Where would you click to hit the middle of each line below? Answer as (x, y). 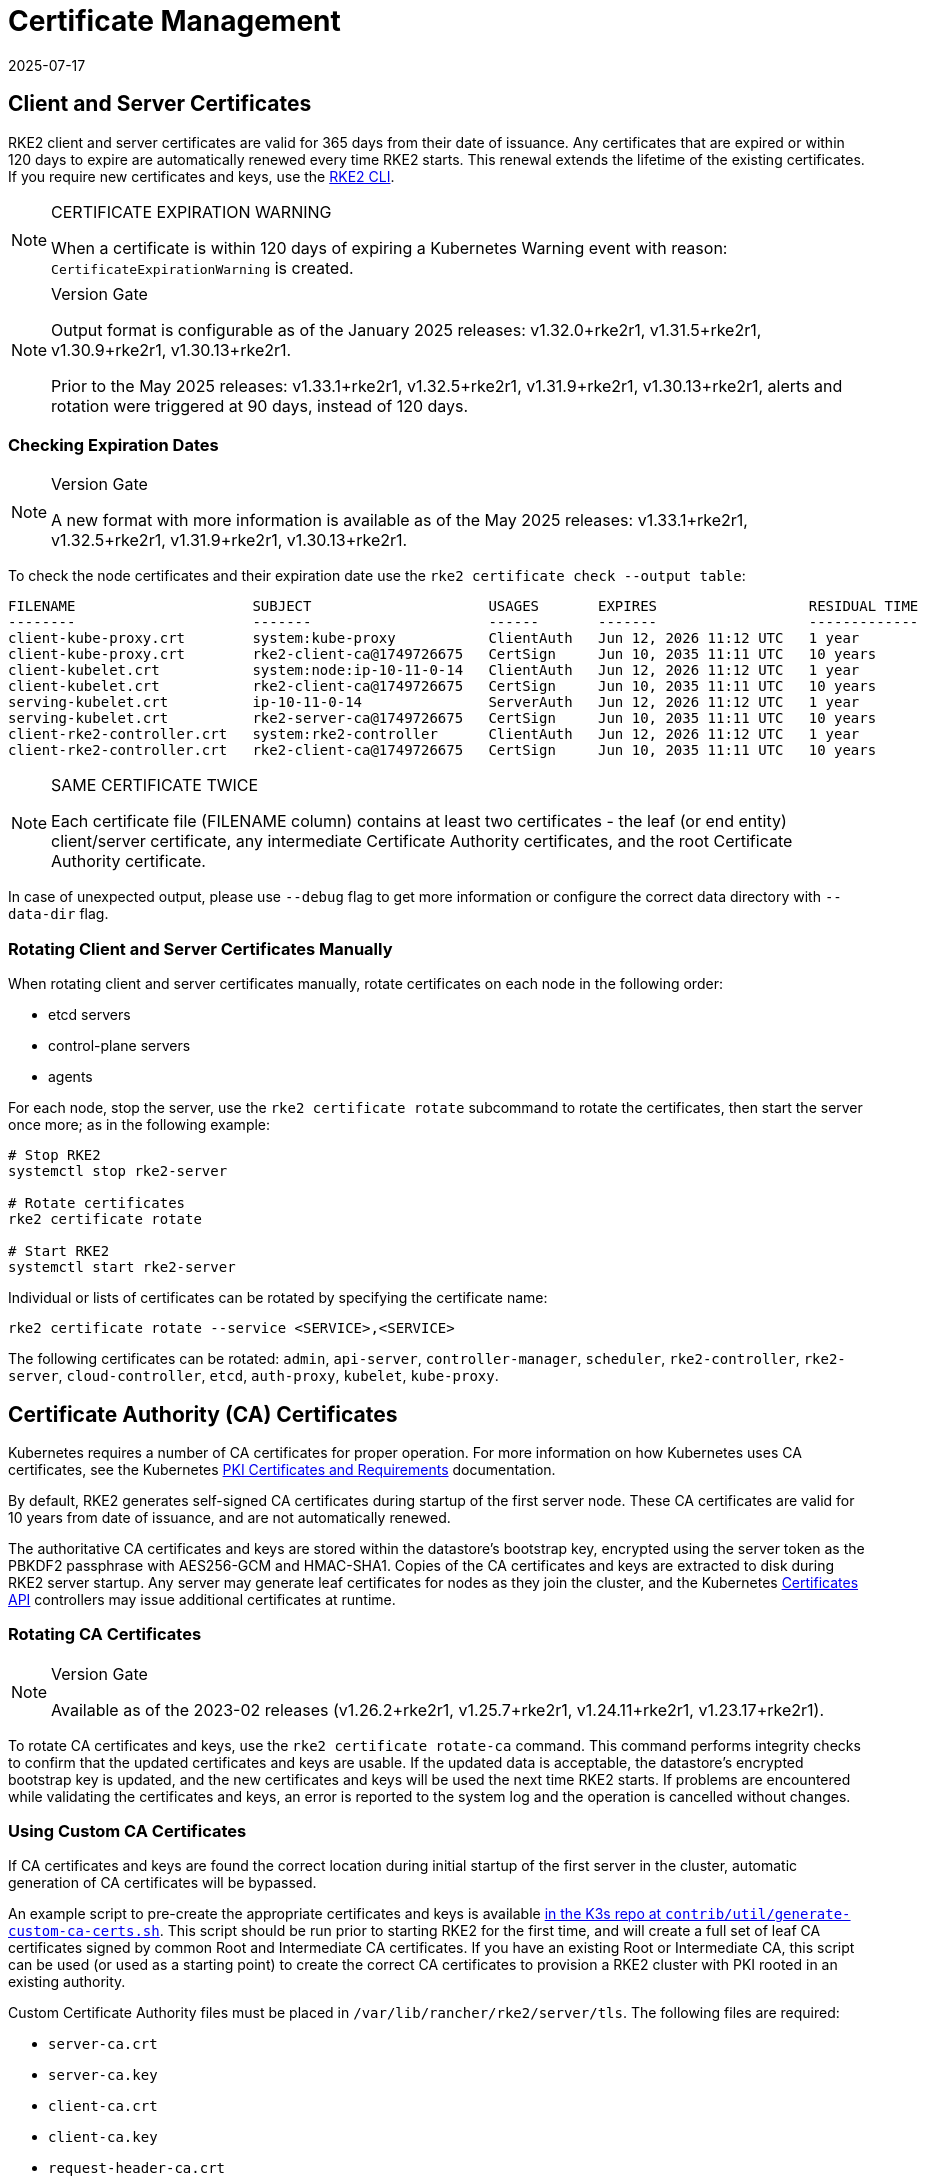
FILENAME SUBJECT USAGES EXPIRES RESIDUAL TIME (463, 606)
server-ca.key (103, 2075)
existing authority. (67, 1982)
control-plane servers (119, 1046)
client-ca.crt (103, 2106)
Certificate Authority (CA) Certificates (203, 1414)
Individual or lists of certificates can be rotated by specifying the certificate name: (278, 1298)
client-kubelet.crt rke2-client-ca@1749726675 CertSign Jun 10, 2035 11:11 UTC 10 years (442, 686)
